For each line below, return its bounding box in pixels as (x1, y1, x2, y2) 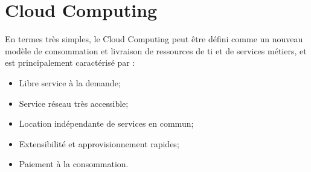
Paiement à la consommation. (19, 158, 129, 170)
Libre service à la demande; (19, 76, 121, 89)
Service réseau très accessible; (19, 97, 129, 109)
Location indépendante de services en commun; (19, 117, 194, 130)
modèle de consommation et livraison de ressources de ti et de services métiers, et (5, 44, 307, 57)
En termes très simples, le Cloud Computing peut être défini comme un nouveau (5, 33, 303, 45)
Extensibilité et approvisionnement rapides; (19, 137, 179, 150)
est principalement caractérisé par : (5, 56, 135, 69)
